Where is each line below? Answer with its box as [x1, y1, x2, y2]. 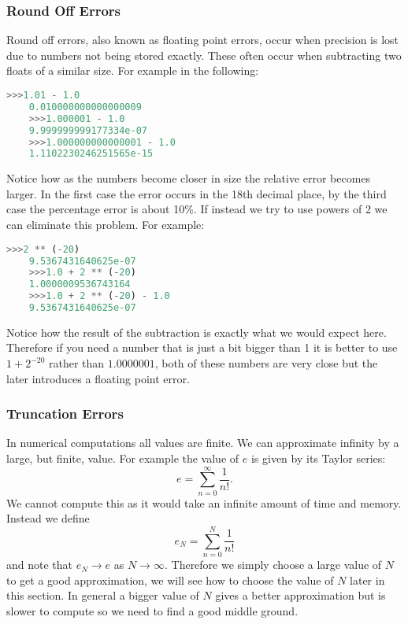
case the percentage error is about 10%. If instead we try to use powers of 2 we [6, 201, 388, 217]
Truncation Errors [6, 404, 124, 423]
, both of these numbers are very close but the [154, 355, 378, 371]
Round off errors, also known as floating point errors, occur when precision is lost [6, 31, 399, 48]
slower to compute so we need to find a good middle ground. [6, 602, 299, 618]
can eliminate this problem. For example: [6, 216, 205, 233]
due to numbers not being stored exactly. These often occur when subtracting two [6, 46, 402, 63]
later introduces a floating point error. [6, 370, 190, 386]
